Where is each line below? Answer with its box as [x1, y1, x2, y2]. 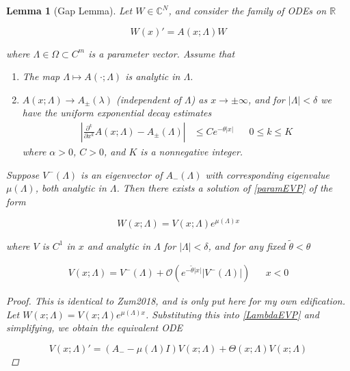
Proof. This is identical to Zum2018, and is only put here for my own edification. [6, 294, 346, 308]
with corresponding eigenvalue [205, 167, 329, 181]
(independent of [116, 92, 181, 106]
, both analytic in [35, 181, 107, 195]
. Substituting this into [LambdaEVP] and [145, 307, 319, 321]
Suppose [6, 167, 40, 181]
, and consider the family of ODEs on [168, 3, 327, 17]
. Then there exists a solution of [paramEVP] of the [116, 181, 333, 195]
